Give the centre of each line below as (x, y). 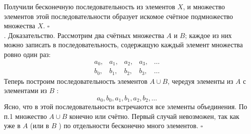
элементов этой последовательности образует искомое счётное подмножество (119, 16)
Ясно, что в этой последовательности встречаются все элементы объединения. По (126, 106)
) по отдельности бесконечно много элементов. (129, 125)
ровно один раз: (27, 54)
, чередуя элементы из (200, 81)
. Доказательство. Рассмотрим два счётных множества (84, 35)
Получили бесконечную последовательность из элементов (90, 6)
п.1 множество (25, 116)
